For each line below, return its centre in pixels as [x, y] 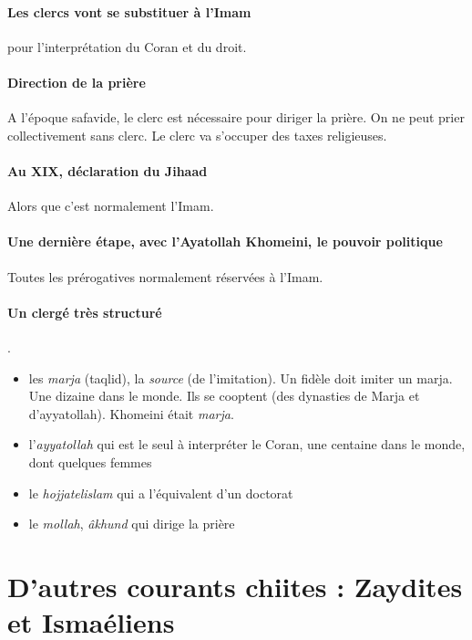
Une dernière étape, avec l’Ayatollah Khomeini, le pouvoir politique [225, 241]
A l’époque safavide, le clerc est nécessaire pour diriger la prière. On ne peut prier [236, 117]
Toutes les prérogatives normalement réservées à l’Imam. [165, 276]
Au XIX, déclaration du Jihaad [108, 170]
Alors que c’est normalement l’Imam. [111, 206]
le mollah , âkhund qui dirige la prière [132, 524]
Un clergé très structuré [85, 312]
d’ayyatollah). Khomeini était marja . [131, 413]
